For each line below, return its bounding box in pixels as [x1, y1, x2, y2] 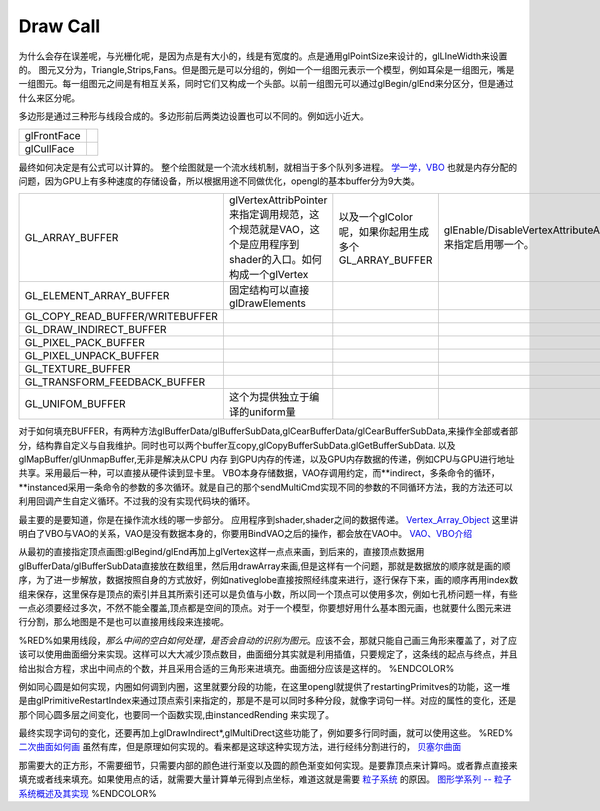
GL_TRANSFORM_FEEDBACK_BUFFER [24, 375, 205, 389]
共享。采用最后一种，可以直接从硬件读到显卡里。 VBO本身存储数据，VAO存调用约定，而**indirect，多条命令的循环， [18, 467, 500, 479]
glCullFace [24, 141, 75, 155]
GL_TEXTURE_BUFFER [24, 362, 131, 376]
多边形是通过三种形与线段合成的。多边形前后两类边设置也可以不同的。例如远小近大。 [18, 110, 369, 122]
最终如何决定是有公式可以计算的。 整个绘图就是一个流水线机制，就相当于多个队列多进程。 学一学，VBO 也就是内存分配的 [18, 161, 518, 173]
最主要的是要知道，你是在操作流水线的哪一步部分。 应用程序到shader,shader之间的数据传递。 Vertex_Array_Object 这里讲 [18, 513, 519, 525]
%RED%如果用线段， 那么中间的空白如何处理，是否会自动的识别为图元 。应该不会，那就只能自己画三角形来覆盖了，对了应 [18, 634, 518, 646]
